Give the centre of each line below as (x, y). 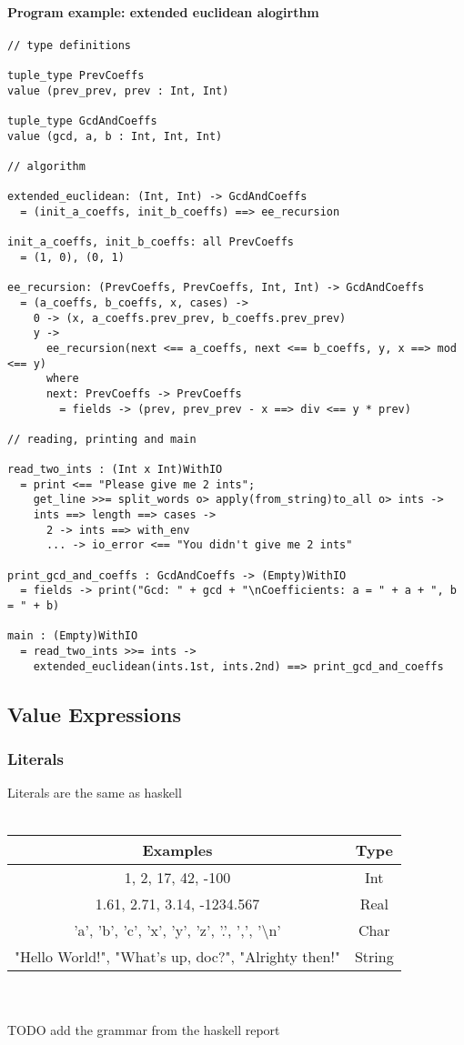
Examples (177, 849)
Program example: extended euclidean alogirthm (163, 11)
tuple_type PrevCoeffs (76, 76)
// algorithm (46, 167)
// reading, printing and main (102, 439)
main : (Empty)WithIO (73, 636)
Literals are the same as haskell (95, 793)
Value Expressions (95, 713)
